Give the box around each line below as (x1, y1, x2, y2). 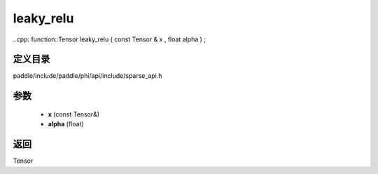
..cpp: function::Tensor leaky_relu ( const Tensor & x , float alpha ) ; (13, 35, 206, 43)
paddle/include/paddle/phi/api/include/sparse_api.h (13, 72, 162, 80)
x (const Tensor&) (48, 109, 100, 119)
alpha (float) (48, 120, 84, 128)
